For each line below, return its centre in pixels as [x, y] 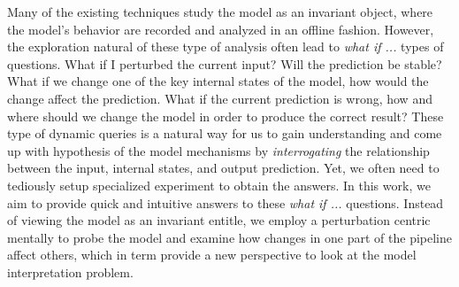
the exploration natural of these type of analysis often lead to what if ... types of [226, 47]
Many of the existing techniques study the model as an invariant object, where [220, 12]
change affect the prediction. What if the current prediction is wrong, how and [220, 98]
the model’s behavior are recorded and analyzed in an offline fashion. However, [221, 29]
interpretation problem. [70, 271]
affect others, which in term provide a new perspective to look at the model [212, 255]
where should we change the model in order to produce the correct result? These [226, 116]
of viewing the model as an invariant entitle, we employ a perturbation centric [219, 220]
